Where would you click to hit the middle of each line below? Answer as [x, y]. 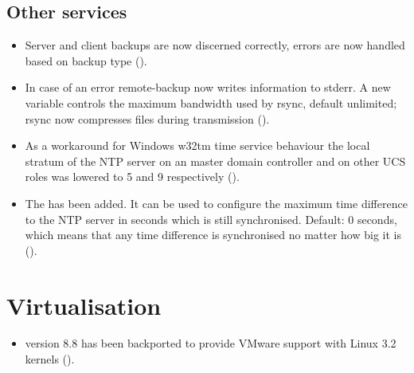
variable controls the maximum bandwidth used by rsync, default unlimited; [211, 102]
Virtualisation [84, 305]
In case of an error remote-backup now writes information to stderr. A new [208, 87]
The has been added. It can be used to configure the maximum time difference [216, 203]
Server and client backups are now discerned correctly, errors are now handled [215, 45]
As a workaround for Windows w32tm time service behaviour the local [197, 145]
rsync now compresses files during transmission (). [147, 118]
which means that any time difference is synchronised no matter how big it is [213, 235]
